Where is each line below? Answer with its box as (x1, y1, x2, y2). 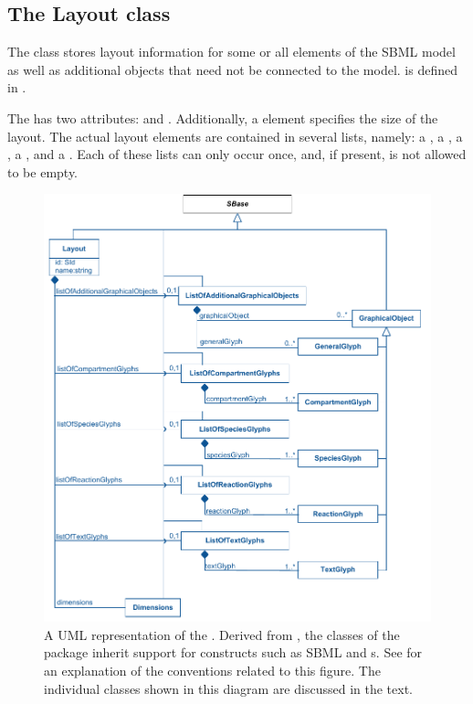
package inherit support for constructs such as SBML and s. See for (44, 643, 423, 662)
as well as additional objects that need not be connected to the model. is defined (7, 59, 458, 79)
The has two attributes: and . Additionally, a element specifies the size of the (7, 108, 438, 127)
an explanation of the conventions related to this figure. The (44, 660, 381, 679)
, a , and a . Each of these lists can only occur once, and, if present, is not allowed (7, 144, 467, 164)
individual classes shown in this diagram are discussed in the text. (44, 678, 413, 698)
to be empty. (7, 162, 78, 181)
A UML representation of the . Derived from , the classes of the (44, 624, 400, 644)
